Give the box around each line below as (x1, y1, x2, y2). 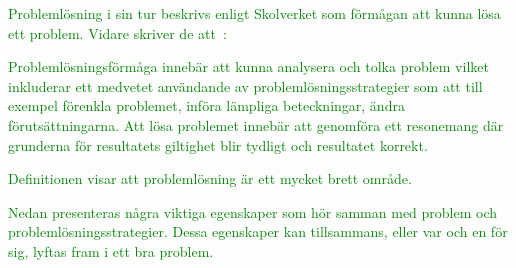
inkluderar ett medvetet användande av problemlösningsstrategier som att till (8, 75, 483, 96)
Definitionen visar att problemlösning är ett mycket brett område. (8, 168, 412, 189)
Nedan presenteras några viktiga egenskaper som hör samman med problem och (8, 201, 498, 222)
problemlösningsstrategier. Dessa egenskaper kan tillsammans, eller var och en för (8, 221, 508, 242)
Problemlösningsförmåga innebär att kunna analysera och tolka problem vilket (8, 56, 489, 77)
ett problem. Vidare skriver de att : (8, 22, 227, 43)
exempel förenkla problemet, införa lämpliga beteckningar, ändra (8, 95, 405, 116)
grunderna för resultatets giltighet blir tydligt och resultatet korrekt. (8, 134, 428, 155)
